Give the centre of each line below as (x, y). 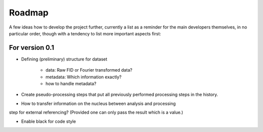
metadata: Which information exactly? (84, 77)
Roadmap (29, 13)
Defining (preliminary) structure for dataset (64, 59)
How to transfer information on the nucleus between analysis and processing (99, 103)
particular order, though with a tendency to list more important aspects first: (85, 33)
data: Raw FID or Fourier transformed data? (89, 70)
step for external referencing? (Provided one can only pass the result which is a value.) (96, 112)
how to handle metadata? (71, 84)
